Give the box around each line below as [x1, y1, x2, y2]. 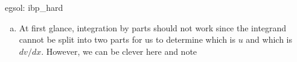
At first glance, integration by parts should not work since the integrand [19, 21, 287, 34]
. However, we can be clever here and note [41, 45, 197, 57]
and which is [246, 33, 293, 46]
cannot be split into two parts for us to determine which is [19, 33, 235, 46]
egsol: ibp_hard [5, 1, 63, 13]
